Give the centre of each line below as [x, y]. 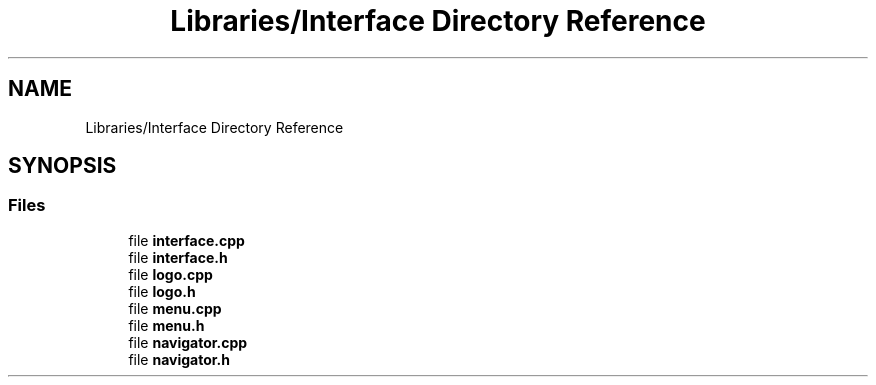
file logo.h [162, 291]
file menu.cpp [175, 308]
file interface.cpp [186, 240]
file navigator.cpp [188, 342]
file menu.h [166, 325]
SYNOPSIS [62, 166]
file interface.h [178, 257]
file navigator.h [179, 359]
